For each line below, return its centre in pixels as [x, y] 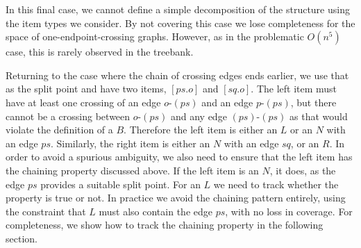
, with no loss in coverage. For [289, 211]
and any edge [199, 116]
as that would [319, 116]
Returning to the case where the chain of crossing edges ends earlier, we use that [177, 75]
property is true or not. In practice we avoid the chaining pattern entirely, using [176, 198]
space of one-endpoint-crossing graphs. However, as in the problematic [155, 36]
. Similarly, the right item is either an [130, 143]
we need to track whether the [276, 184]
